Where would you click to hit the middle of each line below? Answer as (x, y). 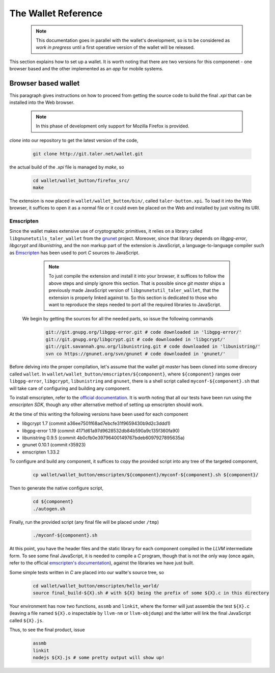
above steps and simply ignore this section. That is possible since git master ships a (137, 283)
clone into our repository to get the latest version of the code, (74, 140)
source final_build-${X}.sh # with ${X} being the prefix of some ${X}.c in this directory (151, 593)
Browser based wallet (45, 83)
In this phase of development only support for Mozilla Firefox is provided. (113, 126)
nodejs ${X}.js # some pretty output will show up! (99, 657)
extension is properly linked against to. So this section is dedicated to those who (133, 298)
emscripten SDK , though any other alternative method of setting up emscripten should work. (106, 405)
